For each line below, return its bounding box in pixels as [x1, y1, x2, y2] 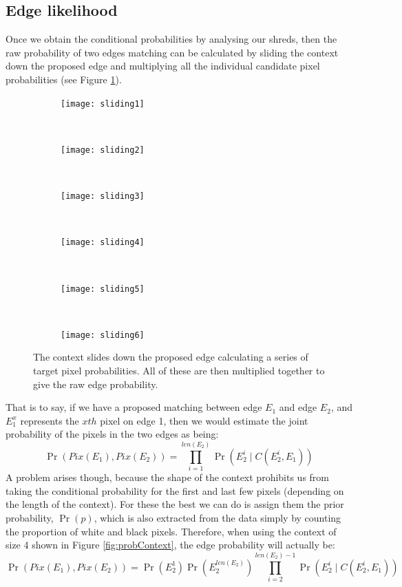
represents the [20, 413, 79, 427]
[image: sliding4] [61, 237, 145, 248]
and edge [279, 400, 317, 414]
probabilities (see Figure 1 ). [6, 72, 122, 86]
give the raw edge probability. [33, 376, 158, 391]
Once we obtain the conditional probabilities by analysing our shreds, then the [6, 32, 337, 46]
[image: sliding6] [61, 330, 145, 340]
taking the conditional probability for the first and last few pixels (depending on [6, 483, 344, 498]
